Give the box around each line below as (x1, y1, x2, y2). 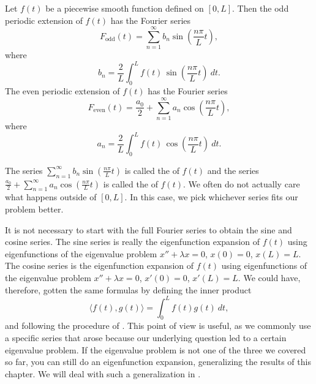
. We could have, (238, 271, 301, 284)
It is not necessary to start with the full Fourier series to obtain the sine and (5, 223, 292, 236)
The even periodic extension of (5, 85, 120, 97)
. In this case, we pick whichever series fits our (124, 190, 298, 203)
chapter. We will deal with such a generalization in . (5, 367, 201, 380)
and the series (207, 164, 259, 176)
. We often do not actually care (183, 177, 300, 190)
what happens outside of (5, 190, 97, 203)
